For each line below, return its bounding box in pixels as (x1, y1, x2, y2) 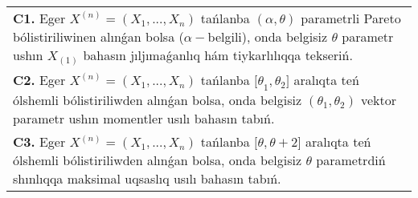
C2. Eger (13, 71, 66, 90)
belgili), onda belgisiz (207, 27, 328, 46)
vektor (360, 91, 396, 110)
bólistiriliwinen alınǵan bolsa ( (13, 27, 184, 46)
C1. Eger (13, 9, 66, 27)
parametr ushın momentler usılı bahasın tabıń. (13, 109, 275, 128)
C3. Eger (13, 132, 66, 152)
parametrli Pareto (301, 9, 401, 27)
